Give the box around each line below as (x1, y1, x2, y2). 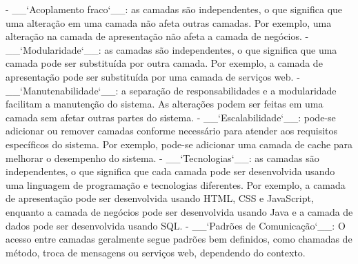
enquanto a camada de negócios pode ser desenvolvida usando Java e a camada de (6, 204, 353, 219)
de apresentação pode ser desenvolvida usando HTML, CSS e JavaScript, (6, 191, 314, 205)
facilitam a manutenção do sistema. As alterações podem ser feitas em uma (6, 97, 324, 111)
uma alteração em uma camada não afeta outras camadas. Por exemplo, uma (6, 15, 332, 30)
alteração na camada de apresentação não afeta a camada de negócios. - (6, 29, 309, 43)
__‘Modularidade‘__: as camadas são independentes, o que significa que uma (6, 42, 337, 57)
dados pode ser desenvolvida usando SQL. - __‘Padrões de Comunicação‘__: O (6, 218, 346, 232)
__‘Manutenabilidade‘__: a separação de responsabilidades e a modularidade (6, 83, 337, 97)
